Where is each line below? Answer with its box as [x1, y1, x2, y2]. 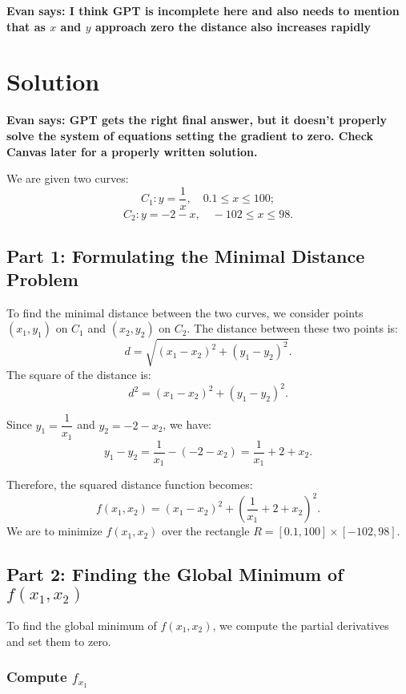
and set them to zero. [6, 632, 111, 649]
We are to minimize [6, 523, 103, 539]
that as [6, 18, 46, 34]
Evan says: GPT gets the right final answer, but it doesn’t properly [6, 111, 388, 128]
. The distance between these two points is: [187, 320, 399, 337]
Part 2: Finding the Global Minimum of [6, 562, 344, 587]
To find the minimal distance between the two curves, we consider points [6, 304, 364, 321]
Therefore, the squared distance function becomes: [6, 476, 253, 493]
